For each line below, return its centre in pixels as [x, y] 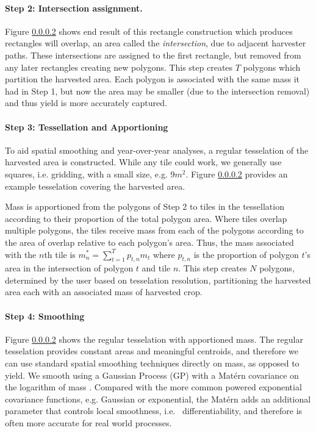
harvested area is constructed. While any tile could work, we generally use [143, 162]
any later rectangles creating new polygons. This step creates [119, 67]
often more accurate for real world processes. [88, 423]
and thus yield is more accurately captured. [86, 103]
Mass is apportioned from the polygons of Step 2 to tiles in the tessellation [145, 206]
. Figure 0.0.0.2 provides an [237, 174]
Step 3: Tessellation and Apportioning [87, 127]
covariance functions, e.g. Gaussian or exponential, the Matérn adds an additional [158, 399]
